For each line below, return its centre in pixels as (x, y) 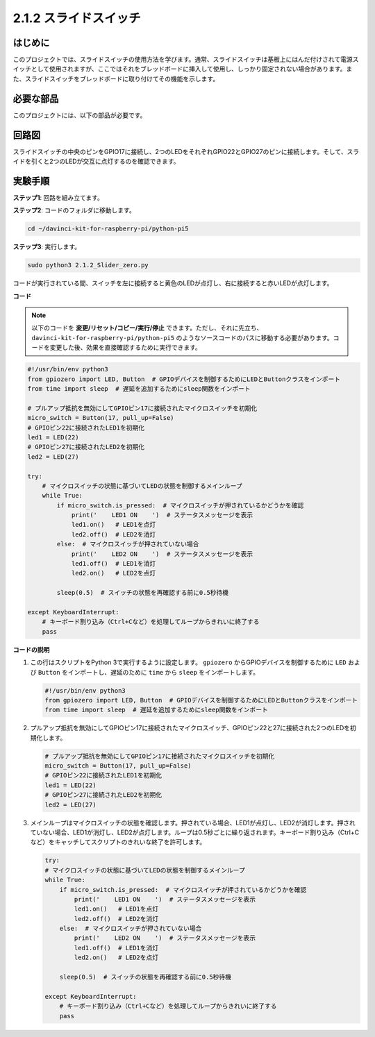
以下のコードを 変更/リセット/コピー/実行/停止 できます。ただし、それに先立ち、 (147, 328)
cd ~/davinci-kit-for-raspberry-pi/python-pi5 (108, 229)
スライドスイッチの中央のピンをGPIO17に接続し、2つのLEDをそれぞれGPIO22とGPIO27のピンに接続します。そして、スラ (186, 151)
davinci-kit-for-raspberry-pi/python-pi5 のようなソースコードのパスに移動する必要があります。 (182, 337)
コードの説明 (31, 650)
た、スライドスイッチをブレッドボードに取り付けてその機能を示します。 (116, 78)
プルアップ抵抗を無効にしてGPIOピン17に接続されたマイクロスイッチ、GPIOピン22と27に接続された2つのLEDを (190, 728)
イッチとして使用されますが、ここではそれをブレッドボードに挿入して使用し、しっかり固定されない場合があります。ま (183, 69)
